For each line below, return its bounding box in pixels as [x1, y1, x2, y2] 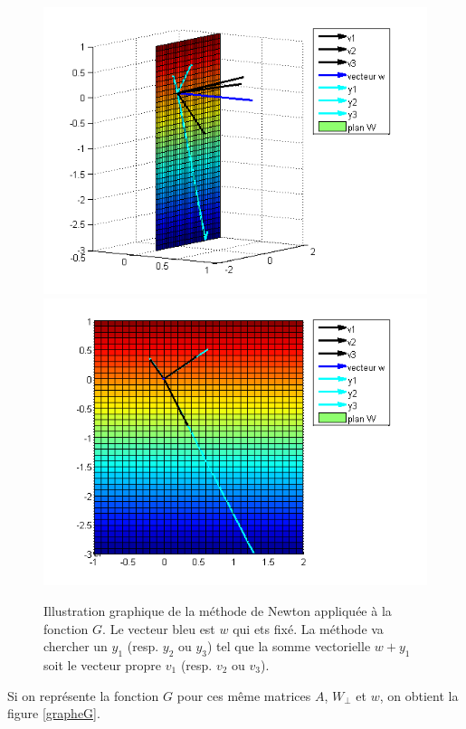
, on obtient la [379, 686, 459, 705]
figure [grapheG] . [7, 704, 100, 723]
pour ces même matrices [176, 686, 311, 705]
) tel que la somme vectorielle [207, 637, 371, 656]
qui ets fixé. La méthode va [233, 619, 384, 638]
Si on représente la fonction [7, 686, 159, 705]
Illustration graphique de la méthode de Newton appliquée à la [43, 601, 392, 620]
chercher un [43, 637, 108, 656]
